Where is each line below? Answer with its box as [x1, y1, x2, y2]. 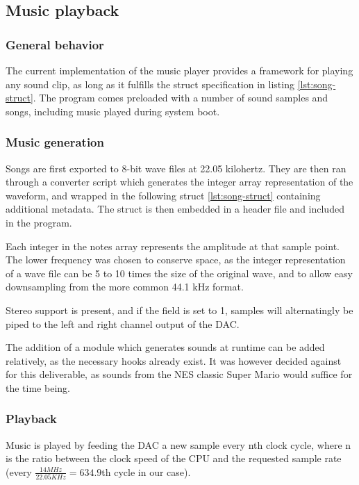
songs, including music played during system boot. [6, 104, 220, 118]
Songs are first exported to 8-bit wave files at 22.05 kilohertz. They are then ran [6, 161, 347, 175]
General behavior [6, 35, 104, 53]
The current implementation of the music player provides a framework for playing [6, 63, 353, 77]
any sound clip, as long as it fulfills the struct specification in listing [6, 76, 294, 91]
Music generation [6, 133, 104, 151]
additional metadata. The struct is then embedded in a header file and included [6, 202, 344, 216]
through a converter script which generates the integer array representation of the [6, 174, 353, 189]
